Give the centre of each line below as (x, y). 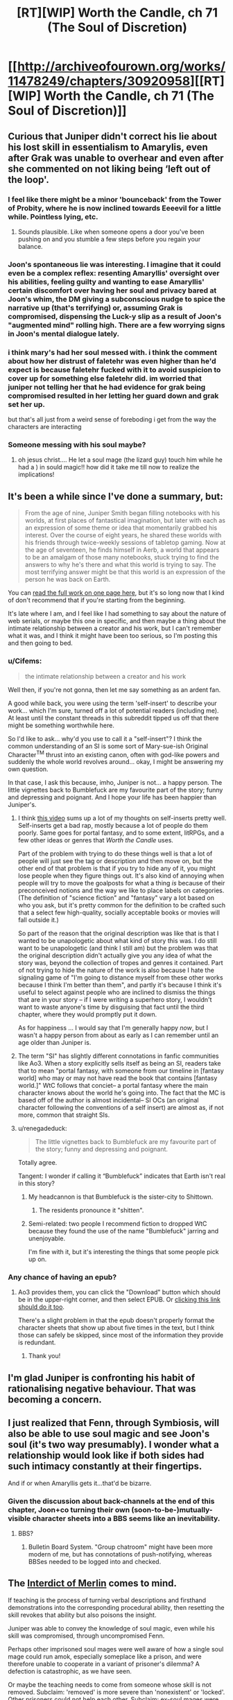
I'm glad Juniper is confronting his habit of (102, 1378)
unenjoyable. (46, 1238)
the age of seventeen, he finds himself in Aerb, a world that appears (122, 550)
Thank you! (44, 1356)
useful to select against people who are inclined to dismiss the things (116, 992)
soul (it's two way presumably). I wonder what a (113, 1445)
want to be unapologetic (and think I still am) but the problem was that (118, 948)
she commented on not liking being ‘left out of (109, 169)
